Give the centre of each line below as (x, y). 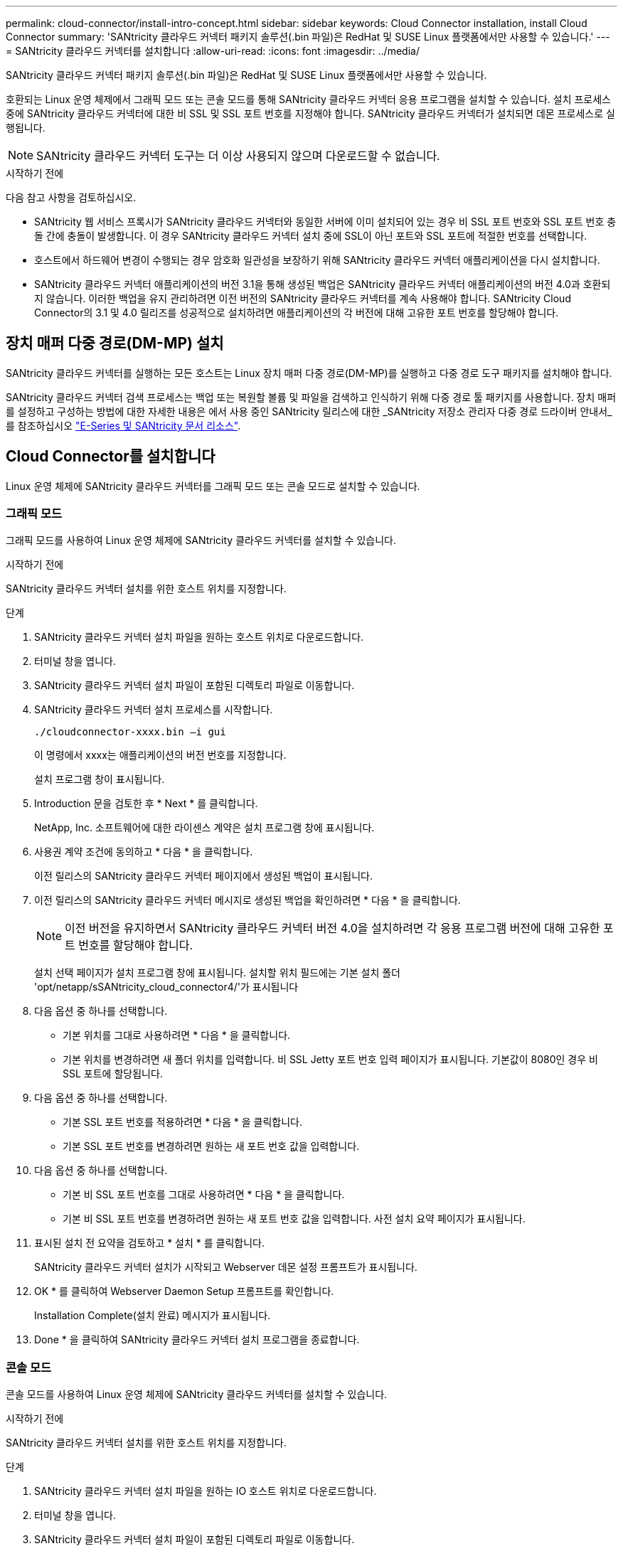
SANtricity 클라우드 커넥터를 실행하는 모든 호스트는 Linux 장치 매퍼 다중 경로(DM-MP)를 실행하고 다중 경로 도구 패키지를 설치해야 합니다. (309, 373)
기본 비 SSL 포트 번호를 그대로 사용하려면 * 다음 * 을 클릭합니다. (204, 1195)
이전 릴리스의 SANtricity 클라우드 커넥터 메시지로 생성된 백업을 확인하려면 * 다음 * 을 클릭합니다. (247, 900)
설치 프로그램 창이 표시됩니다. (100, 779)
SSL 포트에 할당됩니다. (113, 1074)
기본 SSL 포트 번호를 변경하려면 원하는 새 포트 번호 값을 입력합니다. (211, 1146)
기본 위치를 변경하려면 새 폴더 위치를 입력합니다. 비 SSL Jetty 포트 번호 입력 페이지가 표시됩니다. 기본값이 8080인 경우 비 (330, 1060)
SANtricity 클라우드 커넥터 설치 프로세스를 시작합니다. (154, 710)
